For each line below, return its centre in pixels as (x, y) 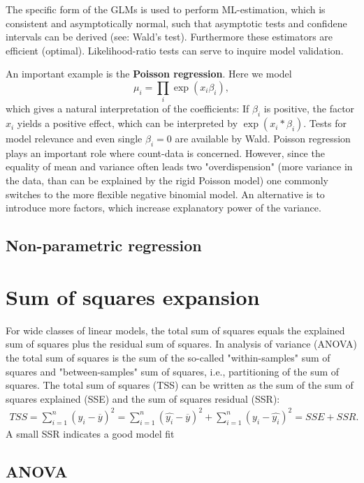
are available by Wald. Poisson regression (263, 139)
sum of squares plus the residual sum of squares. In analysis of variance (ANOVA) (181, 344)
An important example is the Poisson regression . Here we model (149, 74)
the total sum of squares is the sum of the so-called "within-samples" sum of (168, 357)
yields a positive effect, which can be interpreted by (128, 123)
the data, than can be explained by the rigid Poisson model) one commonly (167, 180)
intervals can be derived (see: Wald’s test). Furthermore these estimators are (169, 37)
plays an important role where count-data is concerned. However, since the (165, 153)
